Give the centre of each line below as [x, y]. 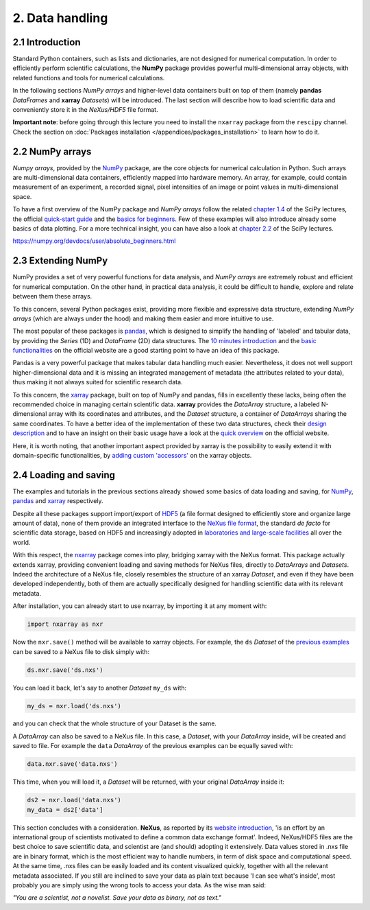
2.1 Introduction [47, 42]
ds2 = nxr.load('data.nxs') [74, 800]
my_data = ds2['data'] [65, 809]
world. [22, 542]
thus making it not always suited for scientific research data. [98, 382]
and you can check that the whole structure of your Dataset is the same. [115, 723]
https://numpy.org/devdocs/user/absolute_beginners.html [94, 241]
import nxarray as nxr [65, 624]
